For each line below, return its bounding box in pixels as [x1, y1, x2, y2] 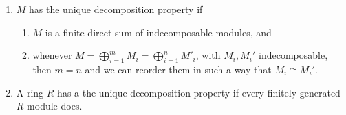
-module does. [23, 99, 83, 113]
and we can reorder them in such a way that [85, 62, 272, 76]
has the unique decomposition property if [29, 2, 203, 16]
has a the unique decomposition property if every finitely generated [57, 85, 340, 99]
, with [195, 48, 221, 62]
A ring [16, 85, 44, 99]
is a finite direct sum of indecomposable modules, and [45, 25, 272, 39]
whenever [32, 48, 72, 62]
